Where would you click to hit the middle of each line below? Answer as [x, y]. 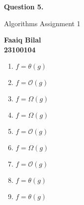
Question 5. [24, 6]
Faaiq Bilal [23, 40]
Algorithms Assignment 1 [42, 23]
